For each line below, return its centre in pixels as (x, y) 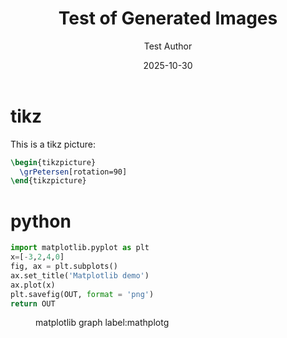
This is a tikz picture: (53, 144)
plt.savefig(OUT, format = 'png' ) (82, 294)
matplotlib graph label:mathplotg (102, 323)
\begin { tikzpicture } (53, 162)
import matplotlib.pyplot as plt (80, 248)
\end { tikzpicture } (48, 181)
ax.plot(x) (33, 285)
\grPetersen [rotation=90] (73, 172)
